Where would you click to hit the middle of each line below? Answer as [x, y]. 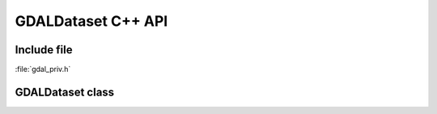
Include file [44, 50]
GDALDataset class [65, 92]
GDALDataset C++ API [91, 21]
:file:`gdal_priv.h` [43, 70]
